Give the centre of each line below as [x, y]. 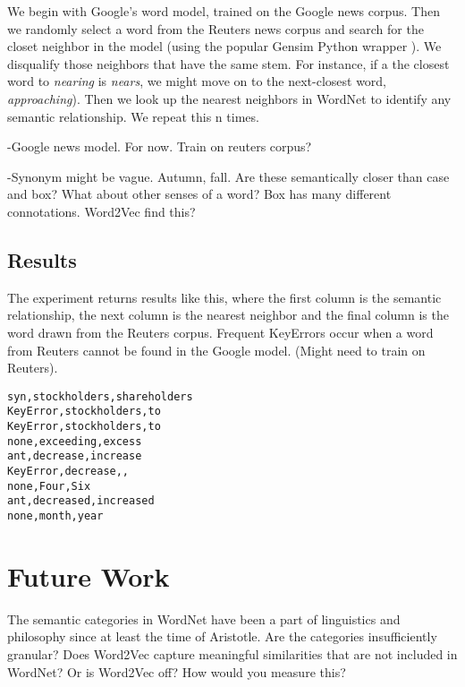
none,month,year [55, 515]
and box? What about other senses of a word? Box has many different [199, 194]
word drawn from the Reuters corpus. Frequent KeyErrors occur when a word [220, 332]
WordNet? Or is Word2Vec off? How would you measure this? [177, 671]
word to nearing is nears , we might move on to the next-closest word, [197, 81]
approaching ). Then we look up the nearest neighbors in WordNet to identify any [229, 98]
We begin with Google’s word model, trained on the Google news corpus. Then [224, 11]
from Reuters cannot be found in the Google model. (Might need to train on [216, 350]
